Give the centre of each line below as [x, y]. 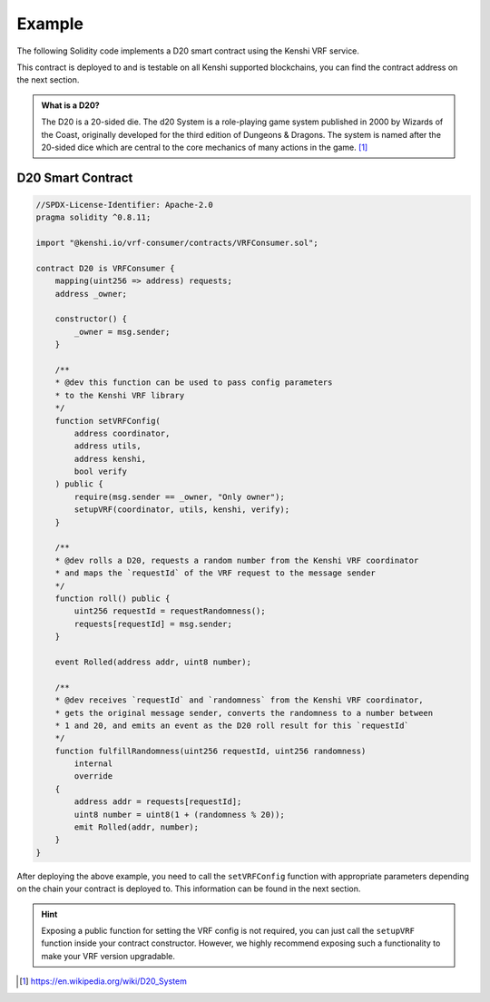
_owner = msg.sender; [122, 332]
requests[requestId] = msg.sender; [153, 624]
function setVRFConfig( [108, 421]
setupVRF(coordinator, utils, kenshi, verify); [182, 510]
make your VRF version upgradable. [108, 956]
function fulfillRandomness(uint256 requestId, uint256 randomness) [211, 751]
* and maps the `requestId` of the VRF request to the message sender [216, 573]
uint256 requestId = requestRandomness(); [170, 611]
